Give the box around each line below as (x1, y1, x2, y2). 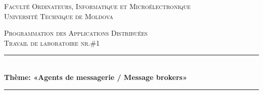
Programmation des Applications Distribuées (4, 28, 148, 38)
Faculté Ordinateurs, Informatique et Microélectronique (4, 1, 191, 11)
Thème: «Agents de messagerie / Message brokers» (4, 71, 187, 82)
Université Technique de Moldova (4, 11, 113, 21)
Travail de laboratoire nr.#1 (4, 37, 100, 48)
